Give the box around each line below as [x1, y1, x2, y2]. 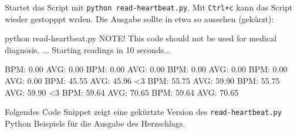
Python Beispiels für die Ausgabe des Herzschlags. [5, 117, 185, 129]
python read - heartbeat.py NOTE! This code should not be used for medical [5, 32, 277, 44]
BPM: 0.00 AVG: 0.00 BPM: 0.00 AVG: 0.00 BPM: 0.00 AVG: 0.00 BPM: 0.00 [5, 63, 288, 75]
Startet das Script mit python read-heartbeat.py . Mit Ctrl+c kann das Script [5, 1, 293, 13]
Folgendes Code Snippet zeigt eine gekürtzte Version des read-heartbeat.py [5, 106, 282, 118]
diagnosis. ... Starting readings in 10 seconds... [5, 43, 171, 55]
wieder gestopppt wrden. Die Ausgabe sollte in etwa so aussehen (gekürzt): [5, 12, 274, 24]
